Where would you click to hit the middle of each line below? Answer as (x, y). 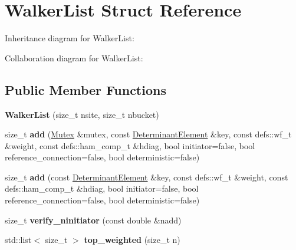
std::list (18, 240)
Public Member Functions (85, 89)
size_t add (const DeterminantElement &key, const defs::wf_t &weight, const (147, 177)
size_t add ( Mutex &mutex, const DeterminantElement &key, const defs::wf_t (148, 134)
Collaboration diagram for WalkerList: (74, 57)
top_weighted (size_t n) (132, 240)
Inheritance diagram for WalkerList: (70, 38)
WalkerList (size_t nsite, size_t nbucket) (82, 114)
